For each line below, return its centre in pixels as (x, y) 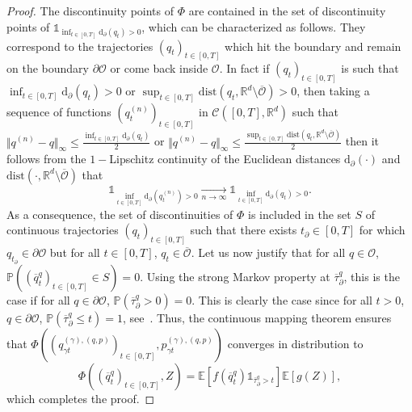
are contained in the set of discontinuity (287, 11)
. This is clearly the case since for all (282, 299)
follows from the (46, 159)
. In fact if (244, 68)
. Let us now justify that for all (268, 252)
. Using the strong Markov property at (235, 276)
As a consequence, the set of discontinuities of (120, 214)
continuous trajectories (63, 230)
